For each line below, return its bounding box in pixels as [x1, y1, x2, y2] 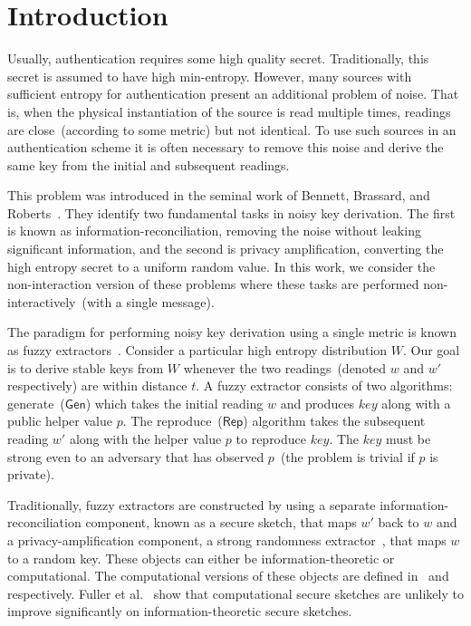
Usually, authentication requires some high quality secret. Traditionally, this [7, 49, 429, 68]
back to [378, 513, 419, 532]
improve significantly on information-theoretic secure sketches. [7, 602, 352, 621]
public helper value [7, 411, 112, 430]
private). [7, 465, 54, 484]
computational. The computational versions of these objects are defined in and [7, 566, 449, 585]
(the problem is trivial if [280, 447, 415, 466]
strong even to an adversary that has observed [7, 447, 264, 466]
